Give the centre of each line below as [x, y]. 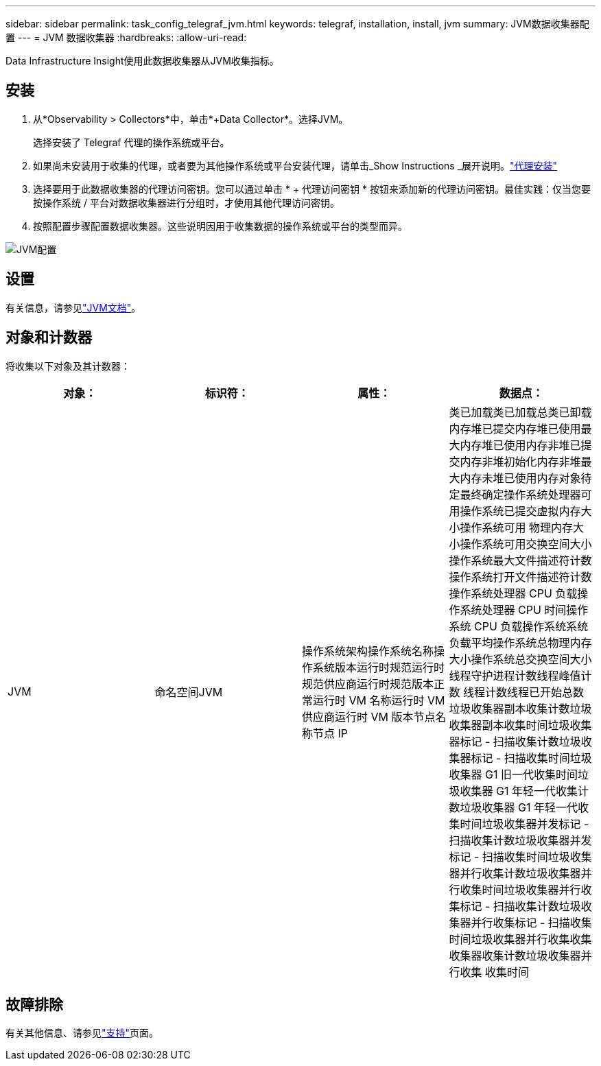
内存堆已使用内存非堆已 [520, 445]
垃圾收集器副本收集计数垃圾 [520, 708]
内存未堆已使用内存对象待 [526, 478]
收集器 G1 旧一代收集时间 [513, 774]
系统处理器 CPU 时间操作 [524, 609]
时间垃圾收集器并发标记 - [525, 824]
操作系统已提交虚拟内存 [520, 511]
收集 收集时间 [495, 972]
